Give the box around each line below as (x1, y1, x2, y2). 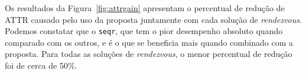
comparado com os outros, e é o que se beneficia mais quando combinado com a (5, 36, 293, 48)
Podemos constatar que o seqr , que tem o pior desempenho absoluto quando (5, 25, 283, 37)
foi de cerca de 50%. (5, 59, 77, 72)
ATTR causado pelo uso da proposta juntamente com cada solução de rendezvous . (5, 13, 302, 25)
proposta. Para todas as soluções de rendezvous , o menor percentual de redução (5, 48, 292, 60)
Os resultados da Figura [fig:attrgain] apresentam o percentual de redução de (5, 2, 285, 14)
